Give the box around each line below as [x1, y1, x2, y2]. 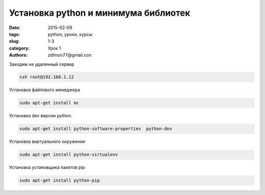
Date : [9, 25, 21, 31]
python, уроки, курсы [48, 31, 93, 37]
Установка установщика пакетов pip [9, 164, 85, 170]
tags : [9, 31, 20, 37]
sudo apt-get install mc [19, 100, 79, 106]
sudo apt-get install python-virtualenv [19, 152, 118, 158]
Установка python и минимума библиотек [9, 7, 190, 18]
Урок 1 [48, 45, 61, 51]
